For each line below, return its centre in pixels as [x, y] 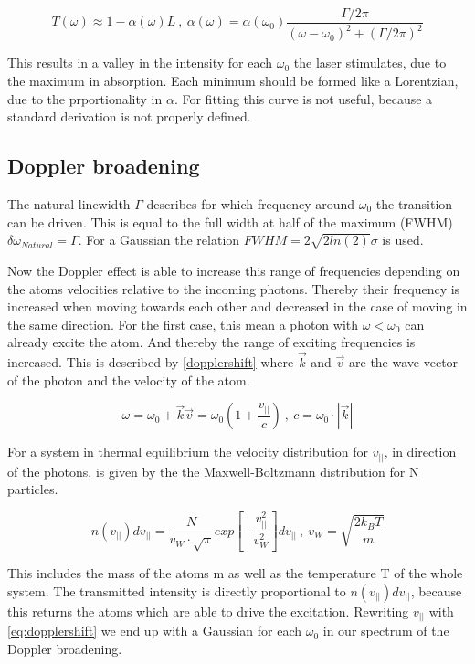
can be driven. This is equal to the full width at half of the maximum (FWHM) [230, 221]
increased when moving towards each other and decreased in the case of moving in [237, 306]
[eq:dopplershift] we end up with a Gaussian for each [155, 631]
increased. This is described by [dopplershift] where [151, 362]
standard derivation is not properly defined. [129, 116]
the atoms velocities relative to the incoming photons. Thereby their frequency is [234, 288]
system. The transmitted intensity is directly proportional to [177, 590]
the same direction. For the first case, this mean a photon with [183, 324]
